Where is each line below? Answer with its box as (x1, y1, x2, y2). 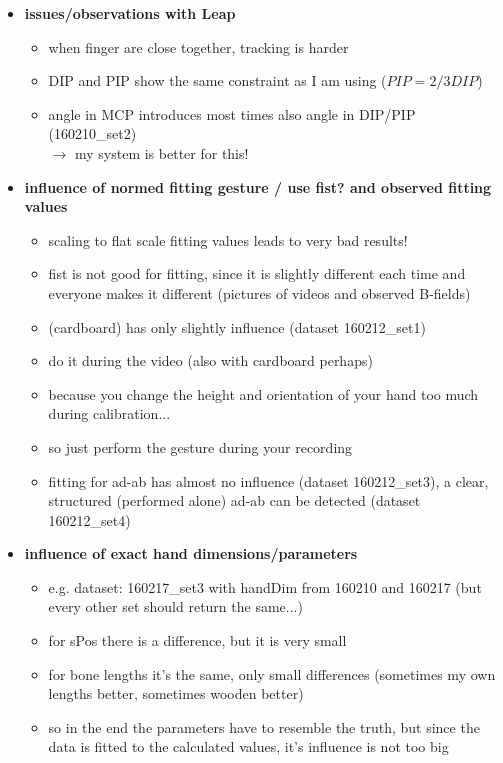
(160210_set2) (48, 123, 137, 144)
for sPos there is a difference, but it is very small (48, 630, 347, 651)
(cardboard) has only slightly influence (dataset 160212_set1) (48, 316, 426, 337)
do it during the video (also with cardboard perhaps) (48, 350, 373, 371)
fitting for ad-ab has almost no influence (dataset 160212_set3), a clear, (48, 470, 489, 491)
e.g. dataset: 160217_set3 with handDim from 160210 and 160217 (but (48, 576, 482, 597)
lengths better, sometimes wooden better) (48, 683, 304, 704)
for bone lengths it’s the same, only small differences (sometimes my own (48, 663, 496, 684)
